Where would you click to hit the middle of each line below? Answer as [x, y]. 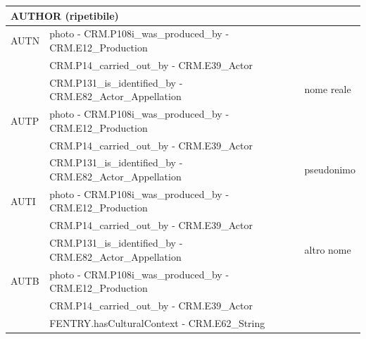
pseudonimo [330, 169]
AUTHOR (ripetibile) [65, 15]
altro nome [328, 249]
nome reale [328, 89]
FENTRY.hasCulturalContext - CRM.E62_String [157, 322]
